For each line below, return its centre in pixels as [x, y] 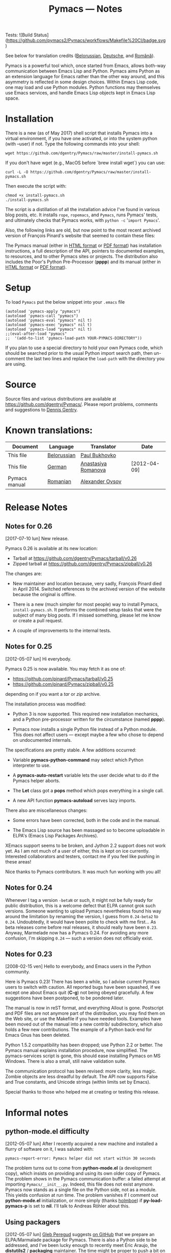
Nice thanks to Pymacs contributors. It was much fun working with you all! [83, 872]
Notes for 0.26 [29, 526]
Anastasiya [94, 463]
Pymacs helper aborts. [36, 781]
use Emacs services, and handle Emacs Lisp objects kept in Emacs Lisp [80, 93]
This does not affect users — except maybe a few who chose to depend [88, 735]
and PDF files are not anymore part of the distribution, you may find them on [85, 1013]
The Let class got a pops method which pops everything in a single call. [88, 790]
